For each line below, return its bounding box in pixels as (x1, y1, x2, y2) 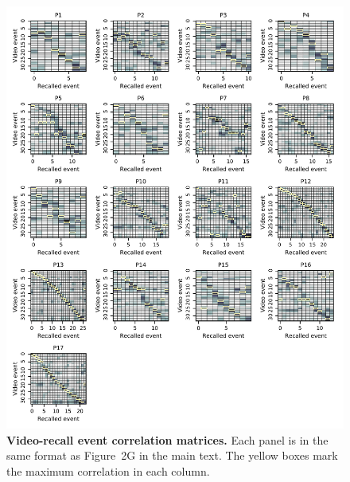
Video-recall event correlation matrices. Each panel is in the (6, 431, 329, 448)
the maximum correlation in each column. (6, 462, 210, 479)
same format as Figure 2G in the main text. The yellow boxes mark (6, 447, 338, 464)
